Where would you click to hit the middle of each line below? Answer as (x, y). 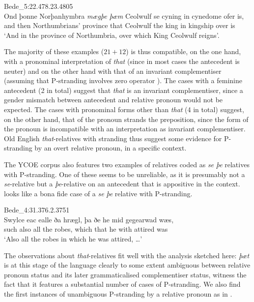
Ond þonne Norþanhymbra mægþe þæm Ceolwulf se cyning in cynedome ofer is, (124, 15)
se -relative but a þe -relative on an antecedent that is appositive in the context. (122, 184)
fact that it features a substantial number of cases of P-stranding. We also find (122, 284)
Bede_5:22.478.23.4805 (39, 6)
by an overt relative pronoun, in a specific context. (111, 148)
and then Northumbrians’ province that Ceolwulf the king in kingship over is (120, 25)
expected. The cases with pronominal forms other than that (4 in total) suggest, (124, 109)
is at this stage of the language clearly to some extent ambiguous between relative (127, 265)
